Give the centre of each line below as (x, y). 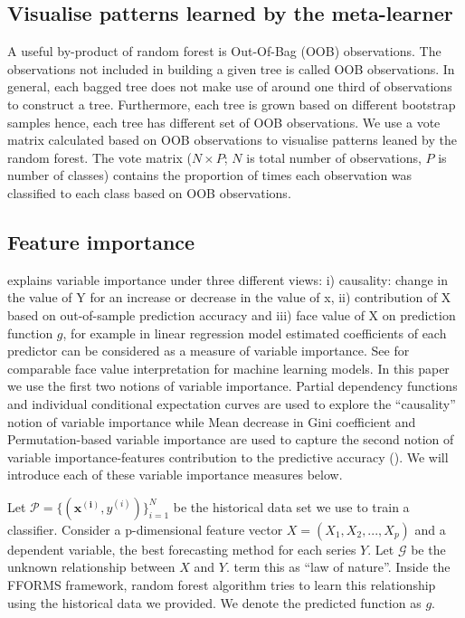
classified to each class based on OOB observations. (149, 192)
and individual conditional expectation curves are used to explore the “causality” (232, 403)
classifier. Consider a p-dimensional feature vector (145, 529)
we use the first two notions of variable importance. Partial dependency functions (232, 386)
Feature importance (101, 241)
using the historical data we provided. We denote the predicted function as (214, 602)
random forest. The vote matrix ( (100, 157)
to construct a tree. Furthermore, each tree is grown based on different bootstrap (232, 104)
